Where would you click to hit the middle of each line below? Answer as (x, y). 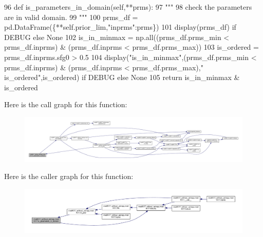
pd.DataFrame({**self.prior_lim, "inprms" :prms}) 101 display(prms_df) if (120, 27)
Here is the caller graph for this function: (69, 176)
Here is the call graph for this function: (66, 104)
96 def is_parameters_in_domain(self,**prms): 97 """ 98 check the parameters (128, 7)
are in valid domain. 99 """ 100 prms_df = (71, 17)
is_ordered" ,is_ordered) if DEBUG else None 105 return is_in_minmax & (122, 77)
